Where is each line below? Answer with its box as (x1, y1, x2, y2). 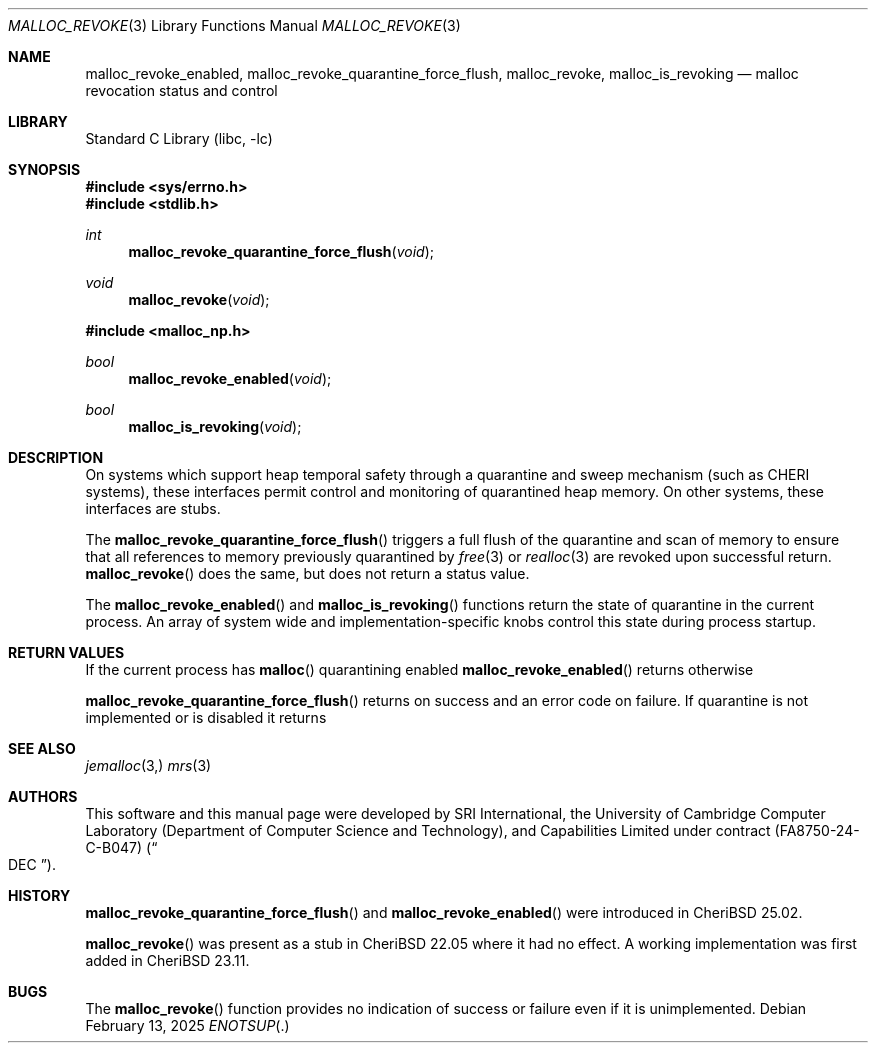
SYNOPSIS (8, 161, 81, 178)
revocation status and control (85, 82, 278, 99)
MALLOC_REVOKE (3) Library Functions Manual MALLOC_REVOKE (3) (8, 17, 461, 34)
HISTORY (8, 887, 71, 904)
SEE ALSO (8, 740, 76, 757)
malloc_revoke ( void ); (128, 291, 270, 308)
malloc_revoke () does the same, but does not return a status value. (85, 565, 530, 582)
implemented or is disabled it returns (85, 709, 327, 726)
